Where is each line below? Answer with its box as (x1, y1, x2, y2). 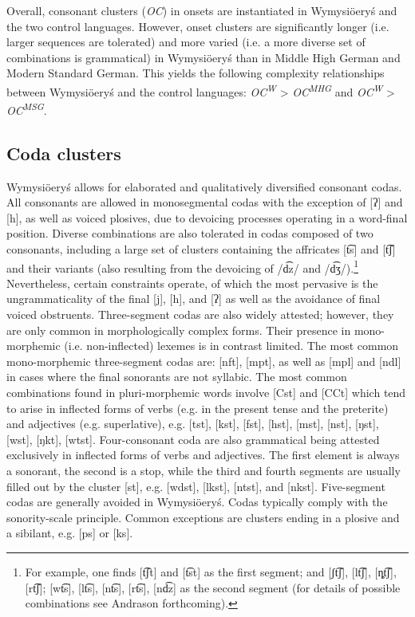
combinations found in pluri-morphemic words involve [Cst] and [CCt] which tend (6, 384, 406, 401)
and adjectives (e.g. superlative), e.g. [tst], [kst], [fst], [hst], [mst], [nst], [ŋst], (6, 415, 379, 432)
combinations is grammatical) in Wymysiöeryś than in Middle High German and (6, 49, 401, 65)
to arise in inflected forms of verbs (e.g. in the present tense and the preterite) (6, 399, 389, 416)
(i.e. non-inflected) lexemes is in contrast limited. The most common (64, 337, 399, 354)
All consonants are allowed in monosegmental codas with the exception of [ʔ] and (6, 194, 403, 210)
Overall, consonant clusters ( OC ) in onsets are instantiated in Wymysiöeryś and (6, 2, 397, 18)
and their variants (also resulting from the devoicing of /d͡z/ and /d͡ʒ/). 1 (6, 257, 359, 276)
